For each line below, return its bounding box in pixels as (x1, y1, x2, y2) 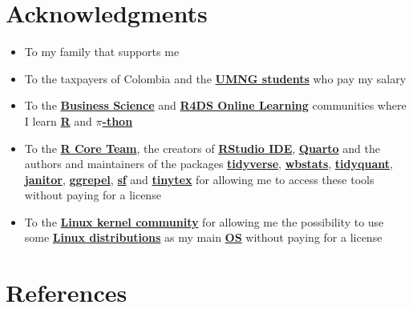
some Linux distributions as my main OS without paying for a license (24, 229, 383, 246)
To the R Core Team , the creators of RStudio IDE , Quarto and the (24, 139, 380, 156)
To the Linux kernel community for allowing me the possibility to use (24, 213, 384, 230)
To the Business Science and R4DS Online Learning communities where (24, 97, 407, 114)
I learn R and (24, 112, 92, 129)
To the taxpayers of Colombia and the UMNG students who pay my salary (24, 70, 407, 86)
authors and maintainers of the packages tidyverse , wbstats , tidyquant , (24, 155, 393, 172)
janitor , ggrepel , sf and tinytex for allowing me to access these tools (24, 171, 375, 187)
